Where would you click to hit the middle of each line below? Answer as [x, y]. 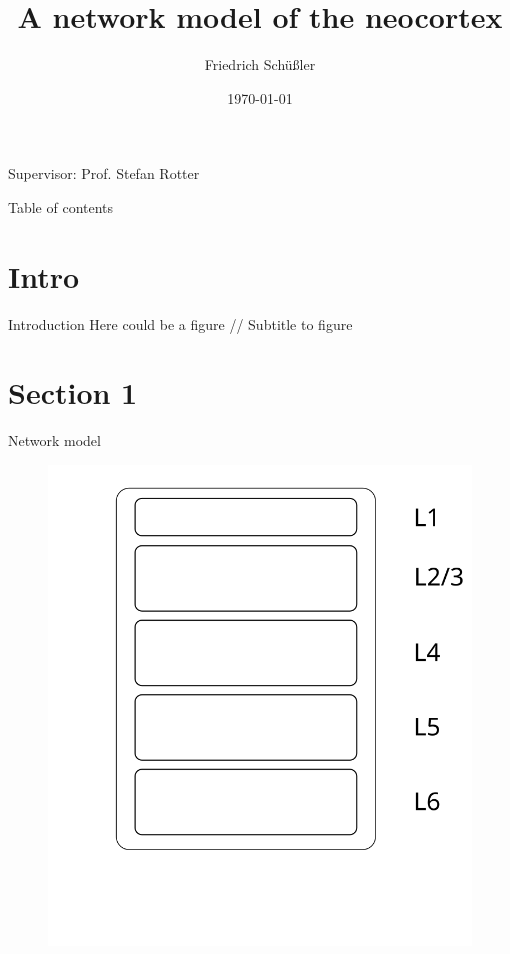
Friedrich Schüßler [260, 64]
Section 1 [73, 392]
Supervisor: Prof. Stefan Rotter [104, 173]
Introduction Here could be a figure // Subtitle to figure [180, 323]
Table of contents [61, 206]
